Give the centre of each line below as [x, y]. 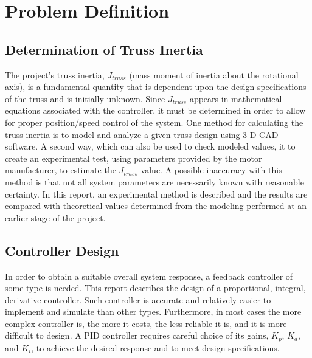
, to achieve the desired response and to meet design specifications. [155, 347]
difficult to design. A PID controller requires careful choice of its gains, [137, 335]
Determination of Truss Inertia [104, 49]
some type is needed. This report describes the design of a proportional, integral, [155, 288]
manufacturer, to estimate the [61, 170]
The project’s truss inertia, [55, 74]
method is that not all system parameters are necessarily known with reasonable [154, 181]
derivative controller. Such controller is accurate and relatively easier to [138, 299]
